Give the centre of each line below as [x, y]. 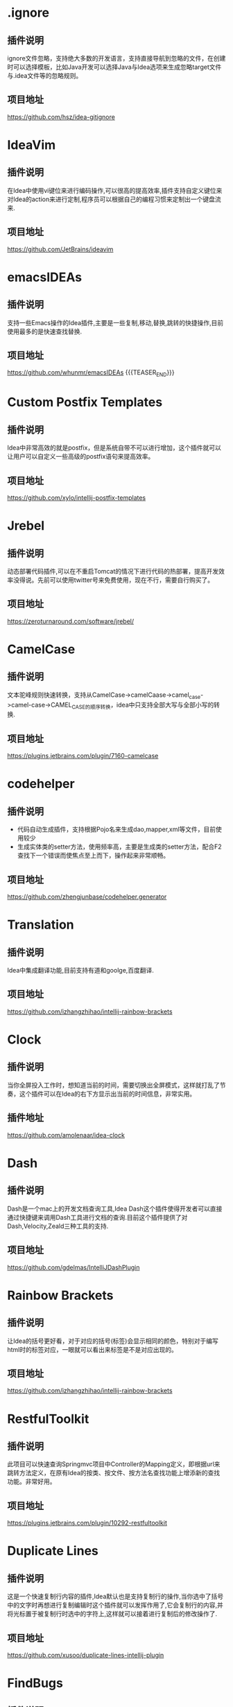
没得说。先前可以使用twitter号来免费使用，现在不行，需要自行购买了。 [113, 580]
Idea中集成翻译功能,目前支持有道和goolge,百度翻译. [81, 970]
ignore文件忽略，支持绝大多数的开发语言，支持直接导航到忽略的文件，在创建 [116, 58]
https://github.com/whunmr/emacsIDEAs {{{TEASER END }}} [91, 373]
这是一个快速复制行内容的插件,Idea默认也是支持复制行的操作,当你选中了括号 [115, 1596]
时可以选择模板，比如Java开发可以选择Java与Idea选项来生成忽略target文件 [114, 67]
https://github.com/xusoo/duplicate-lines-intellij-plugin [86, 1655]
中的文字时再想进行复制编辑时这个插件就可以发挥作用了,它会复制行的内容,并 [115, 1605]
